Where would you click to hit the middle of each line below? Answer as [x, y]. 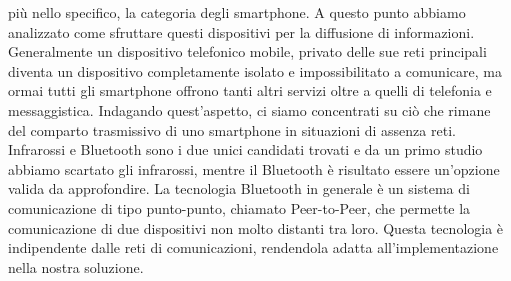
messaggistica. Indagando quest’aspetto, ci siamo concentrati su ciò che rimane [249, 109]
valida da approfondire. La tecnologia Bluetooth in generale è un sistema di [239, 188]
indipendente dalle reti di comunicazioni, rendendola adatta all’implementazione [253, 247]
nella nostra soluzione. [76, 266]
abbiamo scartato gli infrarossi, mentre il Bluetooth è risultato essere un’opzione [254, 168]
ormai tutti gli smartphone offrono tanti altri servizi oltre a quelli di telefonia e [250, 90]
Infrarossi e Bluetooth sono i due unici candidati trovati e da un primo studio [245, 149]
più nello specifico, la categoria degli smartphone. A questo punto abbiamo [237, 12]
